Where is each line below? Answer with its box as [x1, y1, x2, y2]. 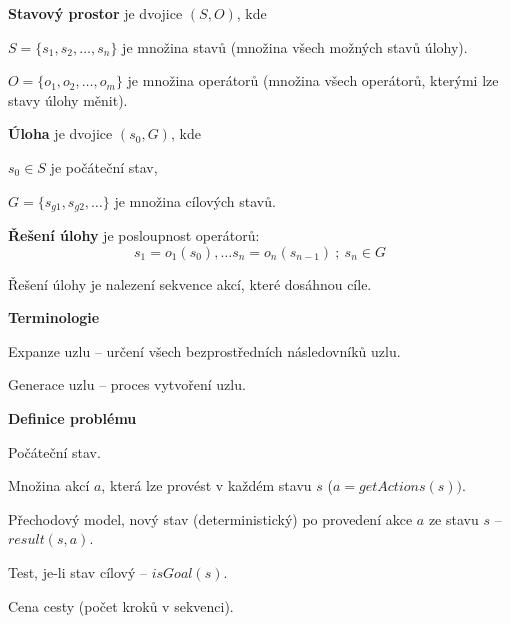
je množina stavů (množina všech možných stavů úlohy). [122, 36, 468, 57]
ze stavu [428, 508, 479, 529]
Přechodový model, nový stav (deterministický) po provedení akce [8, 508, 413, 529]
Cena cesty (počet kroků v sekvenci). [8, 595, 234, 616]
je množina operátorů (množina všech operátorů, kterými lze [127, 70, 499, 91]
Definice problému [8, 407, 137, 428]
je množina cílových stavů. [114, 190, 276, 211]
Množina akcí [8, 475, 90, 496]
